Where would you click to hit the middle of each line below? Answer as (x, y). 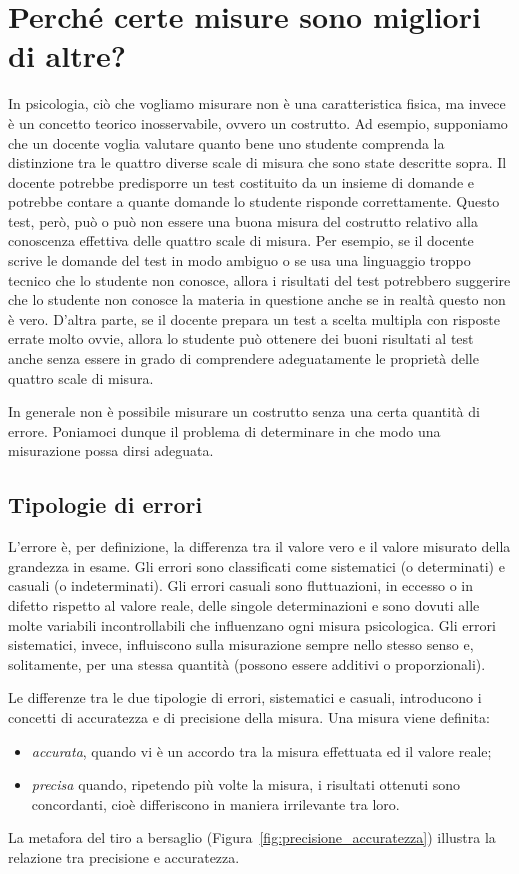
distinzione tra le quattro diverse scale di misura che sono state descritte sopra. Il (257, 162)
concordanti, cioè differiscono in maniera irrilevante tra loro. (215, 803)
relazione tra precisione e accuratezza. (124, 856)
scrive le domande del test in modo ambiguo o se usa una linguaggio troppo (239, 260)
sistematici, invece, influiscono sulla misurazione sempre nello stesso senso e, (241, 644)
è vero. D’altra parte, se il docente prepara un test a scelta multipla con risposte (254, 318)
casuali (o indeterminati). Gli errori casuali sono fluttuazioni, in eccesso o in (240, 585)
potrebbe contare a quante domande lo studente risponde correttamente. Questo (254, 201)
